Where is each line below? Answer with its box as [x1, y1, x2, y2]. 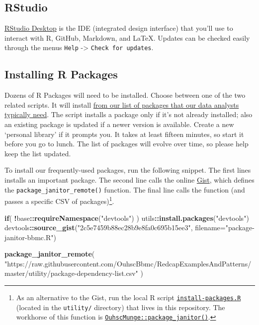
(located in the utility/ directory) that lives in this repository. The [16, 302, 225, 312]
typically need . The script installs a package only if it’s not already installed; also [4, 109, 253, 120]
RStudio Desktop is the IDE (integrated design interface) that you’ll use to [4, 23, 233, 33]
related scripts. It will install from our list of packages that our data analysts [4, 99, 239, 110]
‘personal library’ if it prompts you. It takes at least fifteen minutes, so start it [4, 129, 244, 139]
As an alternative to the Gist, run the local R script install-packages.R [16, 292, 241, 303]
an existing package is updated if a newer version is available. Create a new [4, 119, 234, 130]
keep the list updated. [4, 148, 71, 158]
